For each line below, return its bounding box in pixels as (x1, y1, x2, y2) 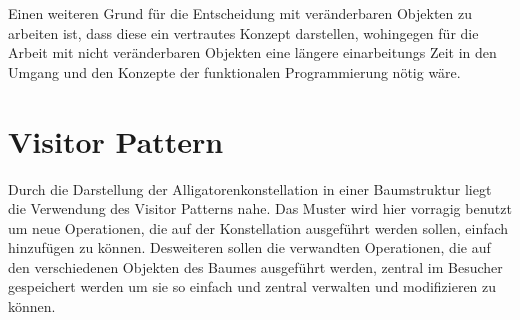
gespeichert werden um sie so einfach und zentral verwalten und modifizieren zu (8, 276, 497, 297)
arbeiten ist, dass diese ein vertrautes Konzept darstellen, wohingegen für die (8, 22, 479, 43)
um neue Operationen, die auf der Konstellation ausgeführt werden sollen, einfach (8, 217, 509, 238)
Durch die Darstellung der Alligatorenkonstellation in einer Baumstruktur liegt (8, 178, 492, 199)
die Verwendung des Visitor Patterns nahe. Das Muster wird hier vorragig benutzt (8, 198, 512, 219)
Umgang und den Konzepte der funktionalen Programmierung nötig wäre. (8, 61, 461, 82)
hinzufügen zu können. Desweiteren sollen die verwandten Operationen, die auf (8, 237, 491, 258)
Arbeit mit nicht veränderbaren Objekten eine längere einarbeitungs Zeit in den (8, 42, 497, 63)
